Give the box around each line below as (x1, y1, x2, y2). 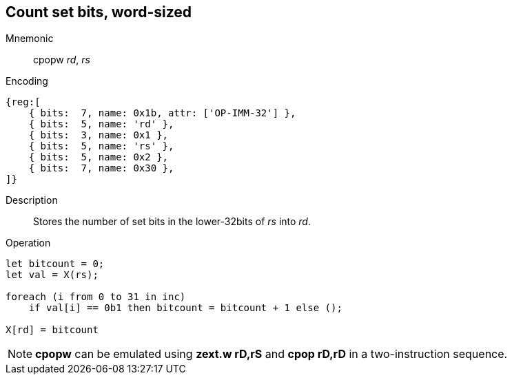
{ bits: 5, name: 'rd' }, (28, 118, 174, 130)
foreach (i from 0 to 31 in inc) (6, 291, 186, 303)
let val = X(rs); (6, 269, 99, 281)
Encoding (6, 75, 48, 87)
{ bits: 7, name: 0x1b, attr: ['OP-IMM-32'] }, (28, 107, 296, 119)
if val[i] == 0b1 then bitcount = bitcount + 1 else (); (28, 302, 342, 314)
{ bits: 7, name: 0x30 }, (28, 162, 174, 174)
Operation (6, 237, 51, 249)
